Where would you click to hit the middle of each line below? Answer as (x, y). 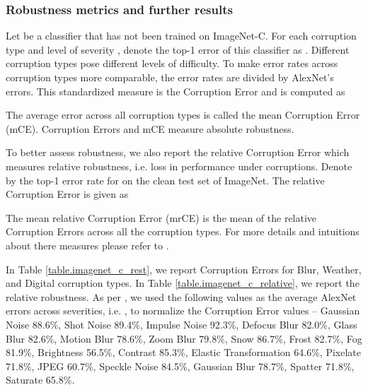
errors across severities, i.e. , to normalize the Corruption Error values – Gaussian (183, 311)
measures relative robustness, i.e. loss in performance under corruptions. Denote (179, 166)
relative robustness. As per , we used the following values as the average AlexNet (181, 296)
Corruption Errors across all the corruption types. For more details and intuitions (183, 231)
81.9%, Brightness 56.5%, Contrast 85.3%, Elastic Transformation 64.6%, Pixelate (184, 352)
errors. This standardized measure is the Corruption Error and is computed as (176, 91)
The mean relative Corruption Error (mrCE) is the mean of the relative (161, 217)
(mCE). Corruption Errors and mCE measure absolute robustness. (150, 128)
